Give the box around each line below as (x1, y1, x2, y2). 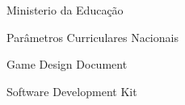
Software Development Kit (6, 82, 137, 99)
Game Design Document (6, 56, 128, 73)
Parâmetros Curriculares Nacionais (6, 28, 179, 45)
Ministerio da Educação (6, 2, 124, 18)
